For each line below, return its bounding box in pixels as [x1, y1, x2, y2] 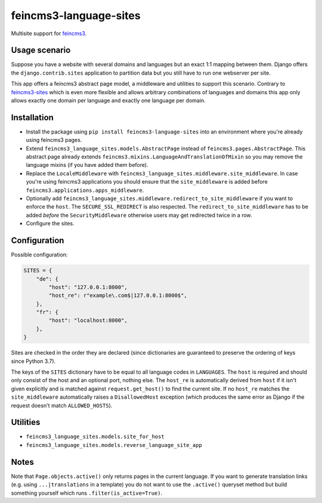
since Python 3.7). [11, 358, 56, 365]
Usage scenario [11, 45, 71, 55]
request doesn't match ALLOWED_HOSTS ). [11, 402, 113, 409]
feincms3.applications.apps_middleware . [26, 187, 144, 194]
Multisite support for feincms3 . [11, 30, 87, 37]
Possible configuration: [11, 251, 68, 259]
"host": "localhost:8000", [48, 317, 128, 324]
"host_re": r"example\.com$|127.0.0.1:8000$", [48, 292, 187, 299]
